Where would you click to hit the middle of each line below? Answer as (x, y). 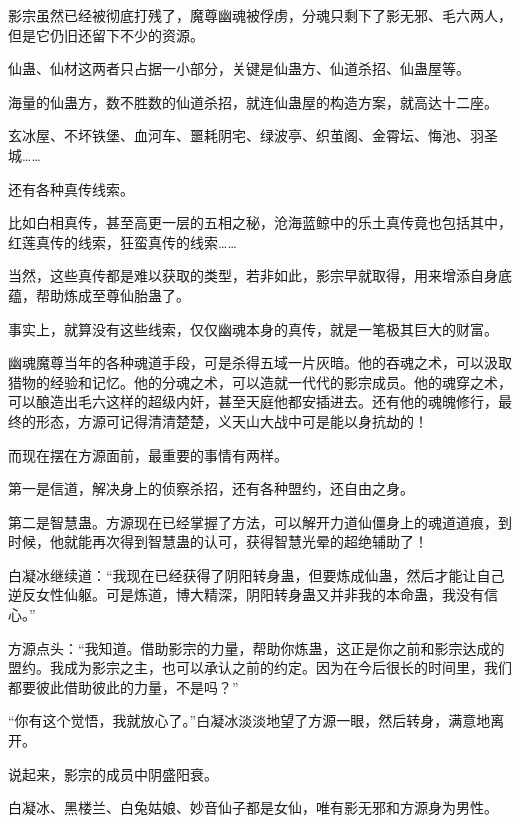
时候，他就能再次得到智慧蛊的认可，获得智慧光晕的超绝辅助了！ (218, 541)
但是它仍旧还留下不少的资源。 (106, 34)
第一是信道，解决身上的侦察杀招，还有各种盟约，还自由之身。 (211, 488)
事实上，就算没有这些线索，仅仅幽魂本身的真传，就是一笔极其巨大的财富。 (253, 328)
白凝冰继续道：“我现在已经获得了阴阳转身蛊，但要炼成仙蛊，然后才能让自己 (256, 574)
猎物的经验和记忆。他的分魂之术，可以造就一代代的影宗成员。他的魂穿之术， (260, 381)
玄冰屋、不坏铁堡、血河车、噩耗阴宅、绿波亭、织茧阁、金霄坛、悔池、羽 (246, 135)
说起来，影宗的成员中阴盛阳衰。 (113, 773)
